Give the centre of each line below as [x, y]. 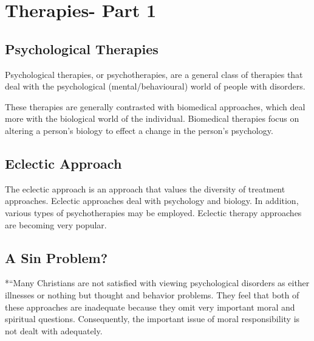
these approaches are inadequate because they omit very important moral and [150, 307]
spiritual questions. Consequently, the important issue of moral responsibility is [152, 319]
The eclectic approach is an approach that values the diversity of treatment [145, 188]
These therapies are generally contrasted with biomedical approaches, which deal [155, 106]
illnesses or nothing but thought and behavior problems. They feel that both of [152, 294]
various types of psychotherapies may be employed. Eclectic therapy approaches [153, 212]
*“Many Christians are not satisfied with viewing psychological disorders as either [157, 283]
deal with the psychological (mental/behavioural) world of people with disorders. [155, 86]
